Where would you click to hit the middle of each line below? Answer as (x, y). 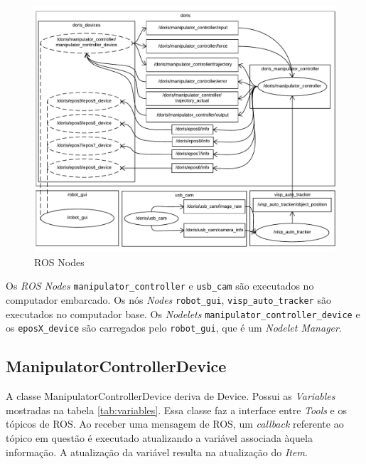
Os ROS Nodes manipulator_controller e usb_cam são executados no (160, 286)
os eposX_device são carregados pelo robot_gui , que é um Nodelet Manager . (174, 328)
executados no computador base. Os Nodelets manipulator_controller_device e (183, 313)
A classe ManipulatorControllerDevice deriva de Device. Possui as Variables (171, 396)
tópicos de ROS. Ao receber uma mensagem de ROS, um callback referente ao (175, 424)
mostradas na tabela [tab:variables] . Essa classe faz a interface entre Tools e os (177, 410)
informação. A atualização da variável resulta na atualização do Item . (157, 452)
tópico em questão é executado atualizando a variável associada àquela (159, 437)
